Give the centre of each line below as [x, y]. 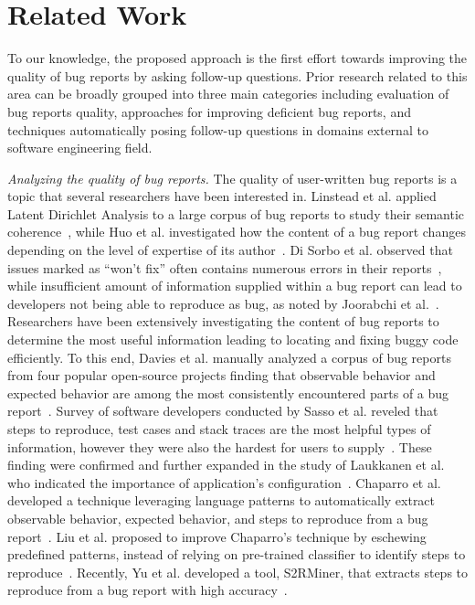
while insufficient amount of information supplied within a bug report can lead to [235, 286]
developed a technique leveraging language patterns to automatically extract [222, 500]
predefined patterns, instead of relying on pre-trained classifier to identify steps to [237, 554]
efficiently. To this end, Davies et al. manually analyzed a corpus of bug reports [229, 357]
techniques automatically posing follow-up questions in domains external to [218, 129]
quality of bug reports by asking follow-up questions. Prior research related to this [237, 75]
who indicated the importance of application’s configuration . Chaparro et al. [224, 482]
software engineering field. [80, 148]
